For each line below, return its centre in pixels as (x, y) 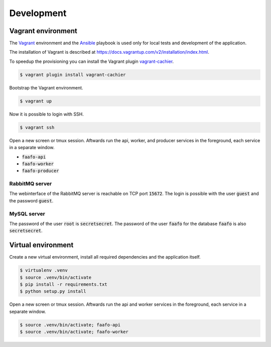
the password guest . (31, 200)
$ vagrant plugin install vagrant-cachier (73, 75)
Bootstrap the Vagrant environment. (46, 87)
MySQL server (27, 213)
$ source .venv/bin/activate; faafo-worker (74, 332)
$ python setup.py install (53, 292)
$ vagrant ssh (37, 127)
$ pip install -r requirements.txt (63, 284)
